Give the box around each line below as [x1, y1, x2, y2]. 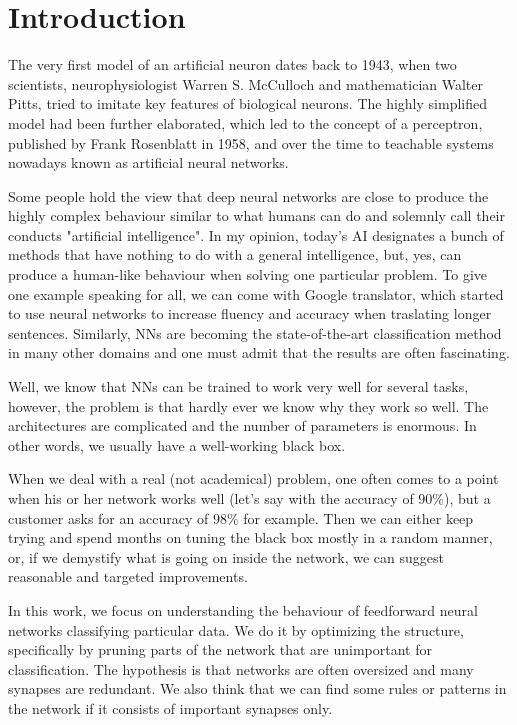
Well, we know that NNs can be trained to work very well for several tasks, [8, 376, 469, 397]
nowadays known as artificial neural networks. [8, 152, 289, 173]
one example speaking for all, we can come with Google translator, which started [8, 283, 504, 304]
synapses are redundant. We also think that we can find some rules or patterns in [8, 678, 507, 699]
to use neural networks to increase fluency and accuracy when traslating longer [8, 303, 492, 324]
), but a [444, 488, 491, 508]
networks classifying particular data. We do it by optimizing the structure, [8, 619, 464, 640]
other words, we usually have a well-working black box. [8, 434, 346, 455]
